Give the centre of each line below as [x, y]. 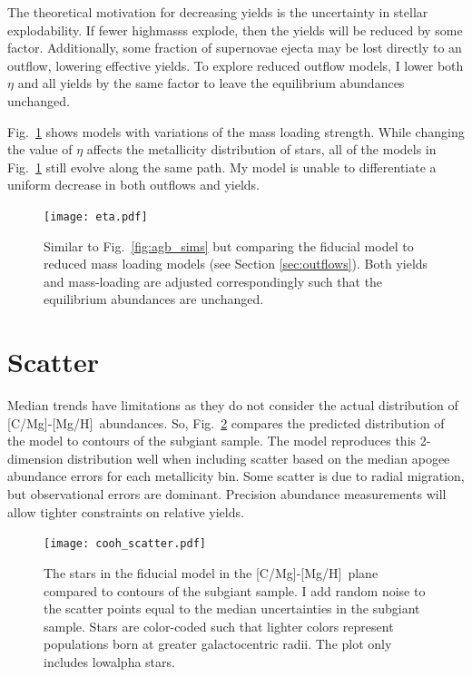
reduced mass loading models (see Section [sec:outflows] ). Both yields [236, 264]
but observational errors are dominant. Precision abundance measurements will [227, 494]
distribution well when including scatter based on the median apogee [259, 458]
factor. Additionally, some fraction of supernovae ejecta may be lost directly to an [235, 48]
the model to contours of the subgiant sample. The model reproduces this [212, 441]
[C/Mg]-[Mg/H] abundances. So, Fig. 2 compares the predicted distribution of [226, 422]
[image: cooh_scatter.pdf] [125, 544]
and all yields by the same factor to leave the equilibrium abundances [211, 83]
